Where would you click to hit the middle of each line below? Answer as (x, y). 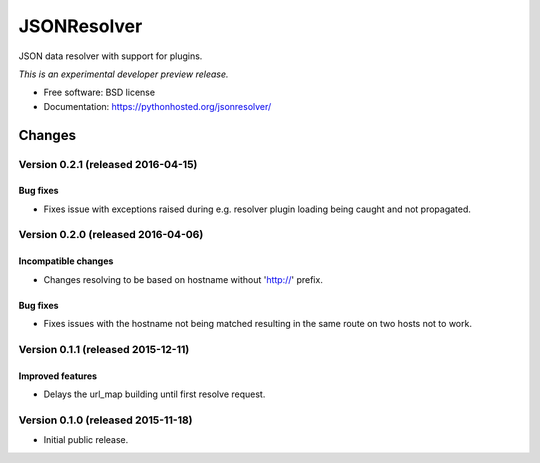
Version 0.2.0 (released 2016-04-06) (111, 235)
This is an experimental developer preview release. (123, 74)
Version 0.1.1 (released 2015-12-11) (104, 349)
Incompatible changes (66, 261)
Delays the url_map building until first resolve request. (154, 394)
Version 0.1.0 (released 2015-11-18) (106, 420)
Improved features (58, 376)
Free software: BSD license (99, 92)
